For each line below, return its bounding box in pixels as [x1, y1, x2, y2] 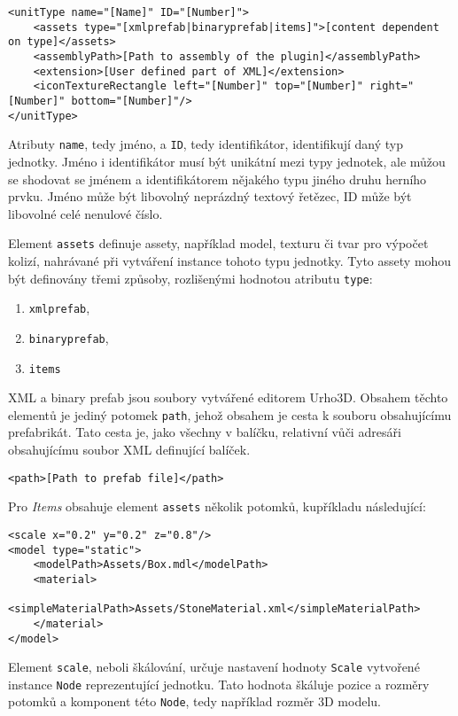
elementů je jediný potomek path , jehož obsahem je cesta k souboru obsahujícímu [8, 405, 452, 424]
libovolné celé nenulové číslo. [8, 204, 163, 222]
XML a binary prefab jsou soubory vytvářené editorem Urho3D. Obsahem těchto [8, 388, 448, 407]
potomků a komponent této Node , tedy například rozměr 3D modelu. [8, 692, 381, 711]
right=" [369, 80, 415, 93]
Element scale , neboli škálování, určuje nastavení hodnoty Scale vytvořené [8, 658, 420, 676]
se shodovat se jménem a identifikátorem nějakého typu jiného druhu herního [8, 169, 427, 188]
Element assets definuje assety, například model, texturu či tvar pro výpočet [8, 234, 429, 253]
